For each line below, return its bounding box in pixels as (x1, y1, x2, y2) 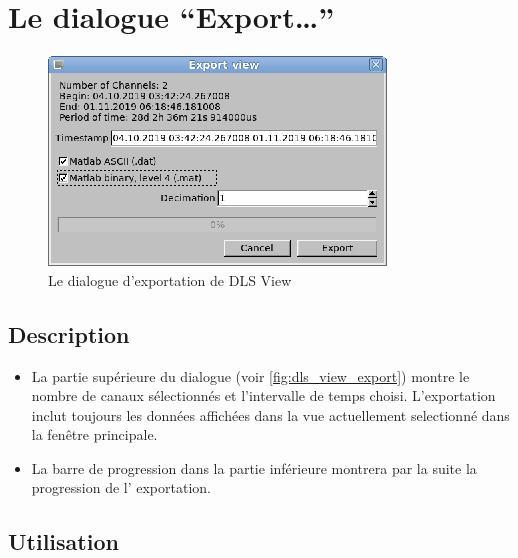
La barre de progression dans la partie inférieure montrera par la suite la (31, 457, 477, 478)
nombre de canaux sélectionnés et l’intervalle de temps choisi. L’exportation (31, 385, 496, 406)
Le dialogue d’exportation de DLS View (48, 269, 292, 290)
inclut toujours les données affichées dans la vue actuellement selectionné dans (31, 404, 510, 425)
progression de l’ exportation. (31, 477, 211, 498)
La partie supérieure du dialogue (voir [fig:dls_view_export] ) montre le (31, 365, 470, 386)
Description (8, 318, 130, 349)
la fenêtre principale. (31, 424, 158, 445)
